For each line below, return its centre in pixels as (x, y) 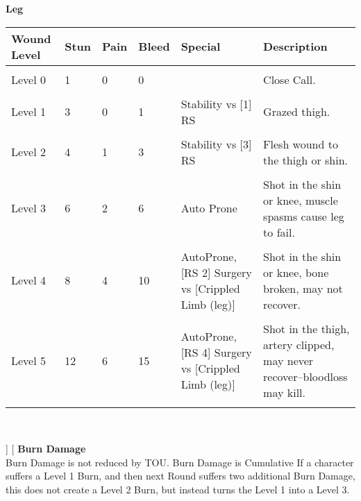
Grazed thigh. (297, 112)
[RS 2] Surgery (216, 272)
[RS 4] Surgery (216, 353)
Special (201, 46)
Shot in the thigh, (307, 328)
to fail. (279, 232)
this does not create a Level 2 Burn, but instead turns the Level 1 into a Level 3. (178, 489)
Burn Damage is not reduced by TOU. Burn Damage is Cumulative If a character (180, 462)
